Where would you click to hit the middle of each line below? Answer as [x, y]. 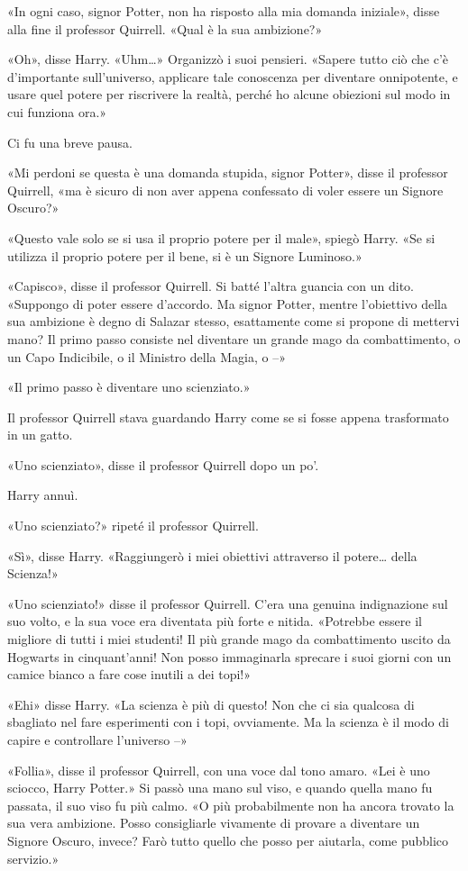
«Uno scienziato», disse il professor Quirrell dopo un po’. [163, 464]
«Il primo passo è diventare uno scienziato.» [129, 387]
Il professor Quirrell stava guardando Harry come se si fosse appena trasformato [228, 417]
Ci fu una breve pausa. [70, 142]
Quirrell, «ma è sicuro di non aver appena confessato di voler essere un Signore [225, 190]
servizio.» [33, 858]
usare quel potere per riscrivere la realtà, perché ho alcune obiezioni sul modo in [229, 94]
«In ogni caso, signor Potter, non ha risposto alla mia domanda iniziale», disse [224, 11]
